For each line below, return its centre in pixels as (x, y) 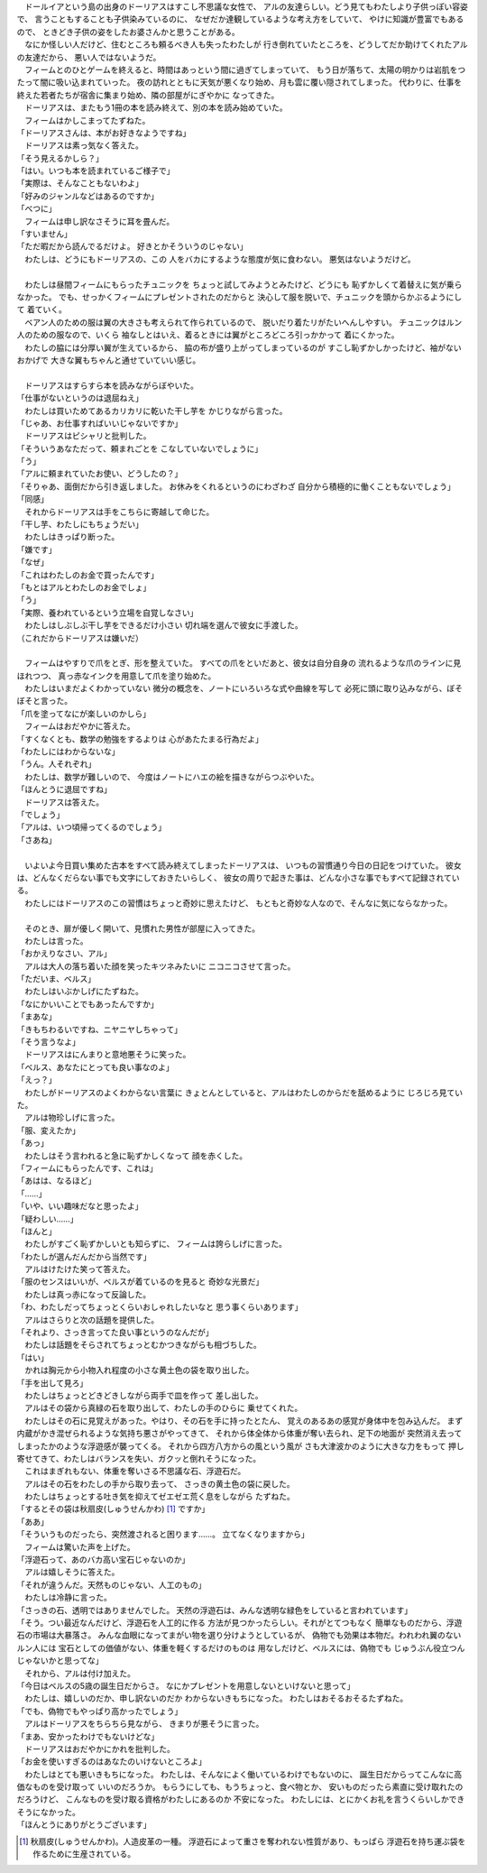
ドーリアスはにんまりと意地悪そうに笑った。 (107, 1055)
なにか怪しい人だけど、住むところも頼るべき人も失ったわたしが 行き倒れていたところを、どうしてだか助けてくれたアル (246, 44)
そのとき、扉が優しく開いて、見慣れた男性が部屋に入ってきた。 (142, 928)
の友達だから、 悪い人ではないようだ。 (89, 57)
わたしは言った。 (56, 941)
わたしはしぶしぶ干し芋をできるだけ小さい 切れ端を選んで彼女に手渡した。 (163, 625)
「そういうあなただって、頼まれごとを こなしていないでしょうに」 (140, 448)
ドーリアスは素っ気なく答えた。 (83, 145)
